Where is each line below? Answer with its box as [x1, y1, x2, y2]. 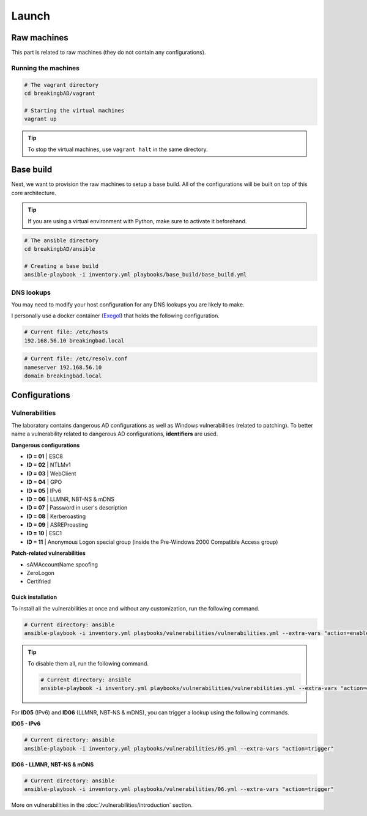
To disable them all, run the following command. [28, 659, 149, 667]
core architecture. [11, 189, 56, 196]
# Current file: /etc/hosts [24, 328, 108, 336]
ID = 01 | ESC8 [26, 453, 64, 460]
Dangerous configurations [11, 441, 80, 449]
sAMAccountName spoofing [26, 560, 98, 568]
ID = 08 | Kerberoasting [26, 513, 86, 520]
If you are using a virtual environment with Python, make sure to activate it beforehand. [28, 217, 247, 224]
